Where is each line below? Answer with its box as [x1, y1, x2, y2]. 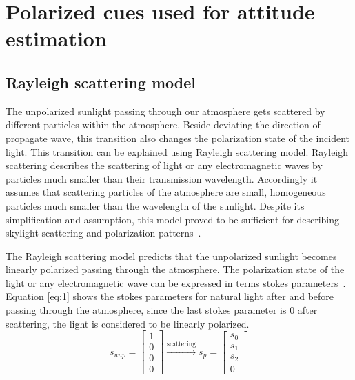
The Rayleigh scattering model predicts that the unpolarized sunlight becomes [6, 248, 337, 263]
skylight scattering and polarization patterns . [6, 226, 201, 240]
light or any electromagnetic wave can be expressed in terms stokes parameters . [6, 275, 346, 290]
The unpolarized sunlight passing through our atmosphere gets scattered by [6, 103, 325, 118]
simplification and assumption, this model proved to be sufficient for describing [6, 212, 339, 226]
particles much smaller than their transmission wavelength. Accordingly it [6, 171, 318, 186]
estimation [6, 24, 107, 52]
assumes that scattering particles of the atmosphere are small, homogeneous [6, 185, 326, 199]
